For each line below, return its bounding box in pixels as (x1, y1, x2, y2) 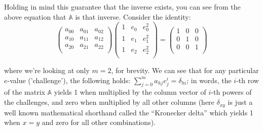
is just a (228, 97, 253, 107)
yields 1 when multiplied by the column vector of (54, 87, 206, 97)
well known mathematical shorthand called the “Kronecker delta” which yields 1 (4, 107, 253, 117)
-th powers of (211, 87, 252, 97)
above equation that (4, 11, 66, 22)
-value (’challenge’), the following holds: (7, 75, 131, 85)
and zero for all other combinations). (42, 117, 156, 127)
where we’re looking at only (4, 65, 90, 76)
